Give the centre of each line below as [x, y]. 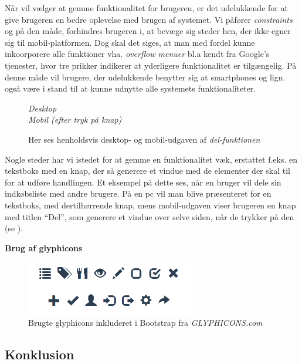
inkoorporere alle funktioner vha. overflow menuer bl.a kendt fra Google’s [137, 54]
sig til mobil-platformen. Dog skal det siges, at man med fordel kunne [130, 42]
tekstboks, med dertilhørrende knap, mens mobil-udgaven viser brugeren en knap [150, 205]
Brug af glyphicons [44, 247]
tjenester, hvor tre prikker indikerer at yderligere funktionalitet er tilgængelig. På [151, 65]
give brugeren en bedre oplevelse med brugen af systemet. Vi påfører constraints [149, 19]
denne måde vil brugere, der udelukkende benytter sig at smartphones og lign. [145, 77]
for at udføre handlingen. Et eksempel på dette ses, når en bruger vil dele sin [143, 182]
